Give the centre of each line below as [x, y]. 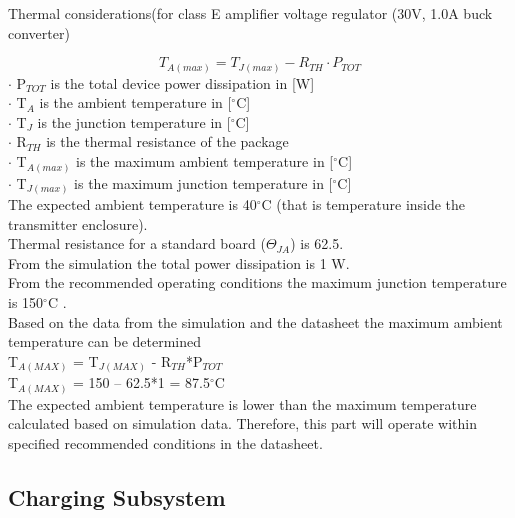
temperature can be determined [105, 341]
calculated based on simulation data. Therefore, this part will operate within [243, 423]
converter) [39, 32]
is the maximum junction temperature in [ [203, 182]
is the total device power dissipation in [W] [182, 82]
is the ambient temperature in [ [135, 102]
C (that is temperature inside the [363, 204]
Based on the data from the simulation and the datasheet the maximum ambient [255, 321]
